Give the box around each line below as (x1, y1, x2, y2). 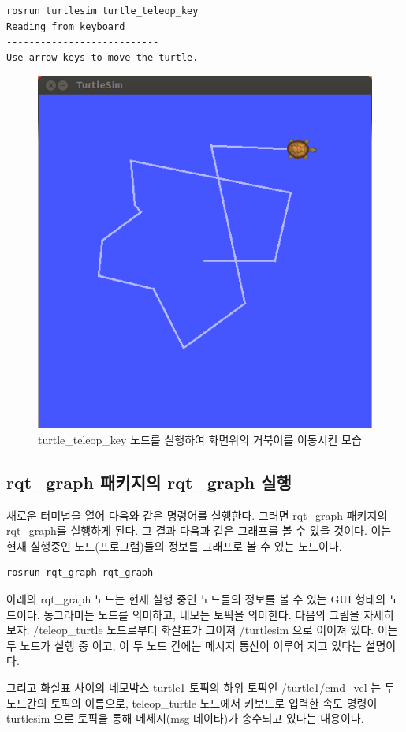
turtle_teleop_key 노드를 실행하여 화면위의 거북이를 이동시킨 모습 (38, 431, 362, 447)
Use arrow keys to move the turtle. (6, 51, 199, 63)
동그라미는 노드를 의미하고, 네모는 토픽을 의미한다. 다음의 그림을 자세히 (43, 606, 394, 622)
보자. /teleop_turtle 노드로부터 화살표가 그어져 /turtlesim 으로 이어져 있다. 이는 (6, 622, 398, 638)
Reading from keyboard (6, 21, 125, 32)
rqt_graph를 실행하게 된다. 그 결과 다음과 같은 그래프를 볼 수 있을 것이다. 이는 (6, 522, 392, 539)
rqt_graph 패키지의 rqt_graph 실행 (6, 469, 292, 494)
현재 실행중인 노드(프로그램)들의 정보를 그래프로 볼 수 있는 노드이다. (6, 537, 342, 554)
